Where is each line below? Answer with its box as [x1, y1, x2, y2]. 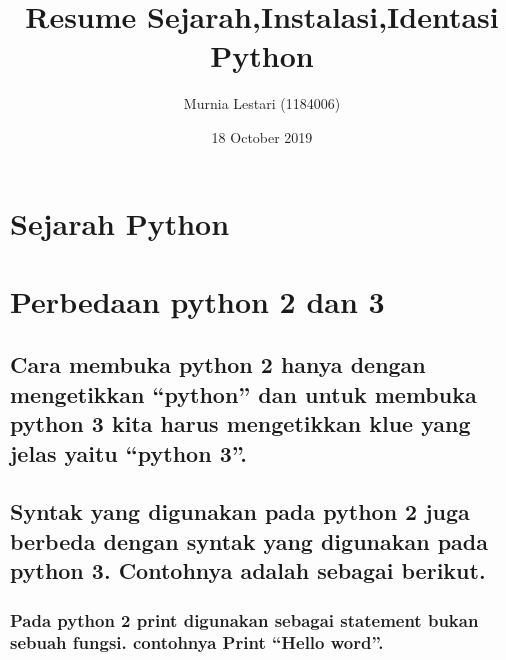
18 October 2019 [211, 126, 313, 147]
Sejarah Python [10, 202, 230, 243]
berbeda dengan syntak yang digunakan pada [10, 525, 488, 556]
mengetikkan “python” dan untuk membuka [10, 378, 477, 409]
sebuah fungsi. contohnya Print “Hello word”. [10, 630, 384, 655]
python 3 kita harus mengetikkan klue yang [10, 408, 471, 439]
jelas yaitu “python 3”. [10, 437, 248, 468]
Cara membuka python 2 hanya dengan [10, 349, 426, 380]
